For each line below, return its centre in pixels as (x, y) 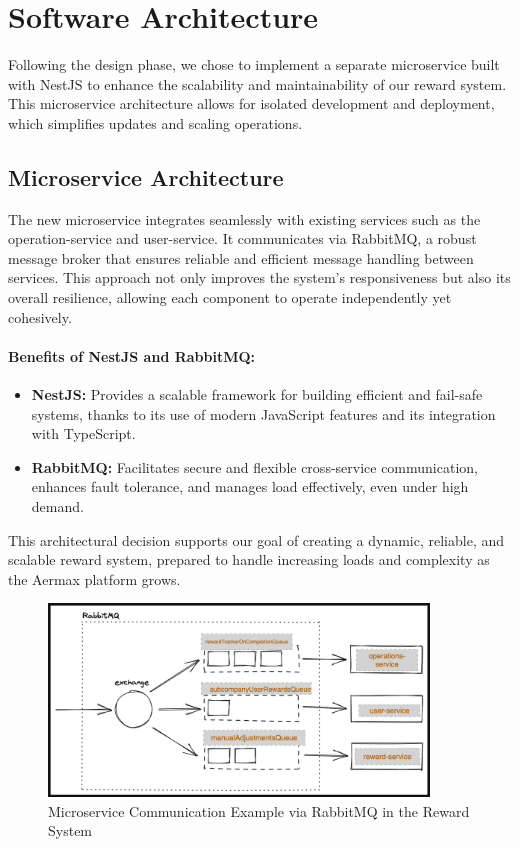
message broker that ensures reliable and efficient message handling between (241, 257)
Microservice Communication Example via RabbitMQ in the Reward (259, 810)
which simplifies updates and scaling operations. (155, 122)
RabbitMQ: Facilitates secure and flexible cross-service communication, (254, 466)
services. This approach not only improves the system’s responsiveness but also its (259, 277)
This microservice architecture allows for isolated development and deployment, (251, 103)
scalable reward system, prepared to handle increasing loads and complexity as (249, 559)
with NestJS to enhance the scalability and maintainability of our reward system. (257, 83)
